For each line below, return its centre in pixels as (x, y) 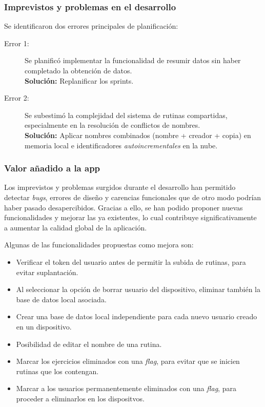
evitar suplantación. (47, 272)
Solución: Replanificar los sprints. (79, 80)
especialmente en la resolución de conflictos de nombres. (113, 125)
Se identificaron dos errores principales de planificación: (91, 26)
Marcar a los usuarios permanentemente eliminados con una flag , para (126, 388)
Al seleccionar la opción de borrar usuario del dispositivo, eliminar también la (138, 289)
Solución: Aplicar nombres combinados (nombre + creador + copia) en (138, 135)
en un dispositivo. (44, 326)
